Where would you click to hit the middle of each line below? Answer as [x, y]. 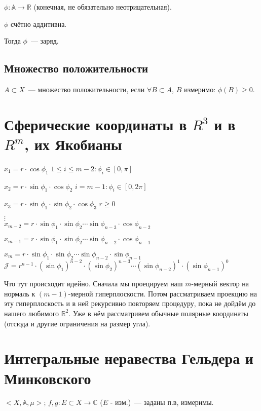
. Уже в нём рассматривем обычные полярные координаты [159, 313]
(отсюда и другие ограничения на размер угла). [77, 323]
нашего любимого [32, 313]
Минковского [48, 378]
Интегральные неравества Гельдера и [129, 358]
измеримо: [200, 89]
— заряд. [45, 41]
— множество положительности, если [86, 89]
